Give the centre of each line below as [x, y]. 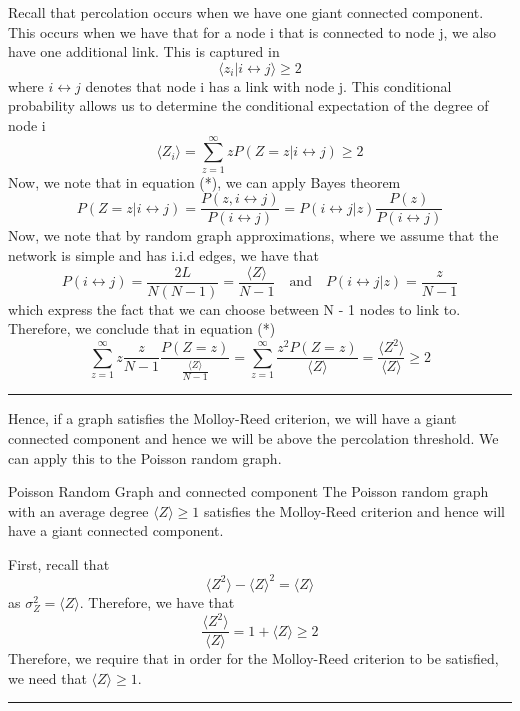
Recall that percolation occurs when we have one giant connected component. [246, 12]
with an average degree [78, 510]
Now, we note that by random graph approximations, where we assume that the [253, 235]
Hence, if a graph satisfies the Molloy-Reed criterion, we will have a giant [232, 418]
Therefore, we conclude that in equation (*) [142, 328]
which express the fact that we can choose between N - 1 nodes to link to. [234, 308]
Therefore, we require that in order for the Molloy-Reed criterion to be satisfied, [253, 658]
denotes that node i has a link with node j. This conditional [268, 85]
